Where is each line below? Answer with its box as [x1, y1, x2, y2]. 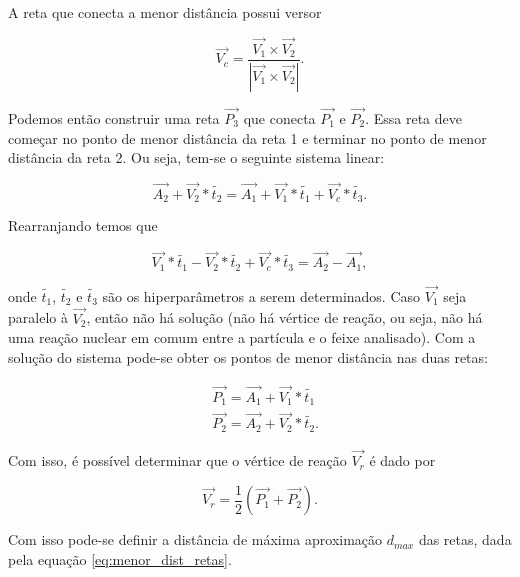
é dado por [369, 450, 436, 471]
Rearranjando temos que [8, 215, 158, 236]
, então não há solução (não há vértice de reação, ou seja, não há [86, 307, 483, 328]
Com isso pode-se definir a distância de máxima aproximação [8, 529, 383, 550]
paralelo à [8, 307, 68, 328]
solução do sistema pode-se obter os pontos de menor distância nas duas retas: [8, 346, 488, 367]
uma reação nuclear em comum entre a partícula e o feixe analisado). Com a [8, 327, 476, 348]
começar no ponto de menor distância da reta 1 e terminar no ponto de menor [8, 127, 487, 148]
